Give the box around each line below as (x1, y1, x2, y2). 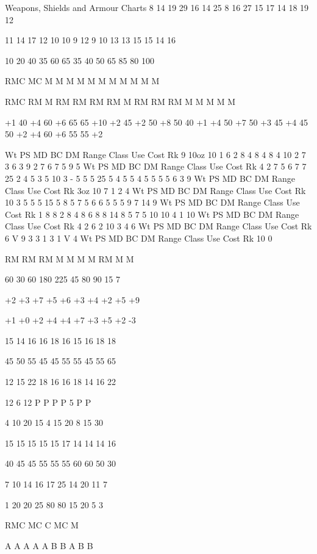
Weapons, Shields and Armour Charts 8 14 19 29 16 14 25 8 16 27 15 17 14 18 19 (5, 1, 309, 13)
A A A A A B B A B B (5, 539, 93, 552)
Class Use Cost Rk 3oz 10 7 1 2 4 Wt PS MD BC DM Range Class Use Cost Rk (5, 184, 306, 196)
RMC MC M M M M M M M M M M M (5, 74, 160, 87)
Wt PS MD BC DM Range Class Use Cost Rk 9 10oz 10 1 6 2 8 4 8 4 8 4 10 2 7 (5, 148, 306, 160)
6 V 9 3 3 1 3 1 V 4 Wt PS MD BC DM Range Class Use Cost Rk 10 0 (5, 231, 272, 244)
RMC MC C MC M (5, 519, 79, 531)
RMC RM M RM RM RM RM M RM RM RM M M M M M (5, 95, 236, 107)
